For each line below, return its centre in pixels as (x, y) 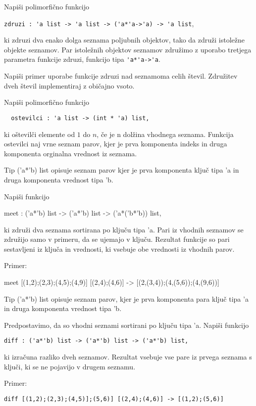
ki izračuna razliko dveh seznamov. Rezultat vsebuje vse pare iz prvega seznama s (128, 357)
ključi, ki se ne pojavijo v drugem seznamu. (70, 366)
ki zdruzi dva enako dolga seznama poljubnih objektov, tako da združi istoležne (124, 40)
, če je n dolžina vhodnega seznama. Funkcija (165, 134)
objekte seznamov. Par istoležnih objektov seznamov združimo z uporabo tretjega (128, 49)
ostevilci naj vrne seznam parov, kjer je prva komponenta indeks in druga (116, 144)
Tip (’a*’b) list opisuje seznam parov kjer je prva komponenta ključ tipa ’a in (122, 170)
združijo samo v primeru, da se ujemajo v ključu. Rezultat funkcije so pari (117, 239)
